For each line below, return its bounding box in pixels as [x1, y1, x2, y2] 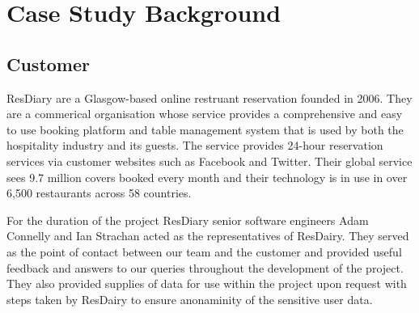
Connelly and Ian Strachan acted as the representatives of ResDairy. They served [6, 227, 409, 244]
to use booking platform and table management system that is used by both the [6, 121, 404, 137]
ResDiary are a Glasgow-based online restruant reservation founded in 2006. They [6, 89, 413, 106]
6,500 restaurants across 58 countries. [6, 184, 192, 201]
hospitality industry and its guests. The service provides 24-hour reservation [6, 137, 383, 154]
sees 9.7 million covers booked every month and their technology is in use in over [6, 168, 408, 185]
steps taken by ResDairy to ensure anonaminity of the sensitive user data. [6, 290, 373, 307]
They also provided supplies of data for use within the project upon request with [6, 275, 407, 292]
